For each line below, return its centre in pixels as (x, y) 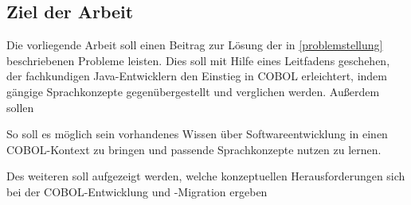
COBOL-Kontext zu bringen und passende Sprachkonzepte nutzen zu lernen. (194, 149)
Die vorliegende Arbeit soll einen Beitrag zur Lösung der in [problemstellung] (195, 45)
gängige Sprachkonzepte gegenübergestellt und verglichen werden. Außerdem (193, 91)
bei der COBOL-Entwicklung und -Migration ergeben (137, 191)
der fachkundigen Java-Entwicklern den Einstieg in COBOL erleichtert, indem (197, 76)
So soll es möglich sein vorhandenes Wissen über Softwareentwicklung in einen (197, 134)
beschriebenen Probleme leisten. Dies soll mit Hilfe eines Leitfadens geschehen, (198, 60)
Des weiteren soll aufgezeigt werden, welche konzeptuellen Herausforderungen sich (206, 176)
